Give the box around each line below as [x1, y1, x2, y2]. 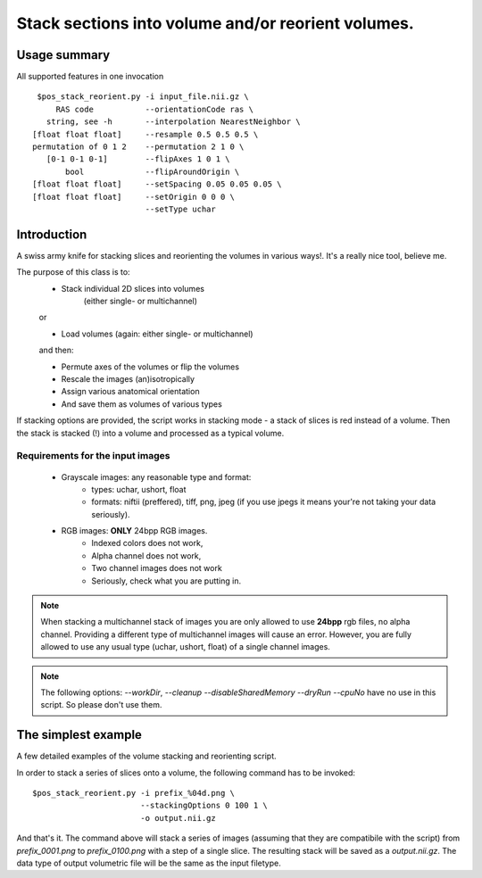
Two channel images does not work [91, 563, 222, 574]
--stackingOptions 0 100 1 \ [139, 800, 268, 811]
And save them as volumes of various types [61, 398, 222, 410]
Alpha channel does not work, [91, 550, 202, 561]
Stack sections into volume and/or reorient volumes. [16, 13, 414, 33]
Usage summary [16, 47, 111, 62]
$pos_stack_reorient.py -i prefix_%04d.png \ [32, 788, 236, 799]
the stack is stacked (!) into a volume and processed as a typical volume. [16, 427, 285, 438]
